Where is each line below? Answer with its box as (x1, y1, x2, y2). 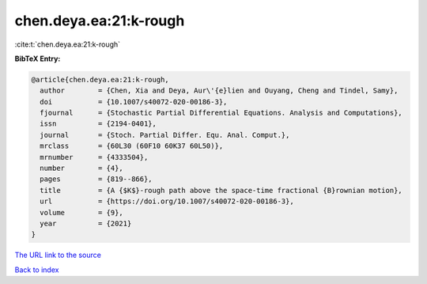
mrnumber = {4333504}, (40, 153, 149, 161)
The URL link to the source (14, 250, 102, 260)
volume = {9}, (40, 208, 124, 217)
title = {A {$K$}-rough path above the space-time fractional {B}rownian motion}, (40, 186, 402, 195)
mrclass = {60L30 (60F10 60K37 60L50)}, (40, 142, 224, 150)
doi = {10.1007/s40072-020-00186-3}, (40, 97, 228, 106)
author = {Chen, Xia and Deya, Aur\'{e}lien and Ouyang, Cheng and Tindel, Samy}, (40, 86, 399, 95)
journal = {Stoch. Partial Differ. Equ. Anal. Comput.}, (40, 131, 290, 139)
